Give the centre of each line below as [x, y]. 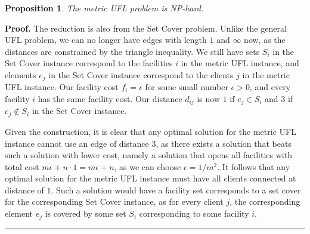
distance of [24, 190]
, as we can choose [148, 166]
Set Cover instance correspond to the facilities [89, 63]
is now [209, 99]
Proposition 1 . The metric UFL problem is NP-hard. [104, 8]
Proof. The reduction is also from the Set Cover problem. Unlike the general [146, 28]
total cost [22, 166]
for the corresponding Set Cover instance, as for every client [114, 201]
